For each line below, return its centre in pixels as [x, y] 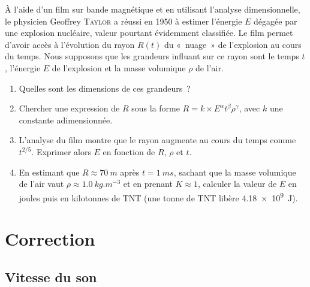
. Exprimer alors [61, 151]
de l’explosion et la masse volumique [119, 67]
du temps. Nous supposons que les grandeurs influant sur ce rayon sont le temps [152, 56]
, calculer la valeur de [237, 184]
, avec [249, 108]
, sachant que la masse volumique [235, 172]
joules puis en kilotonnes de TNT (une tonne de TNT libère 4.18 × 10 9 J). [158, 197]
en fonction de [129, 151]
